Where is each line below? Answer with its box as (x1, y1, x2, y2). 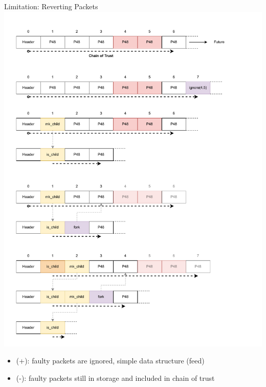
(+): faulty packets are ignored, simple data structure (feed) (16, 355, 205, 366)
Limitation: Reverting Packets (4, 1, 98, 11)
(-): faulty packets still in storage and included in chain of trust (16, 373, 215, 383)
